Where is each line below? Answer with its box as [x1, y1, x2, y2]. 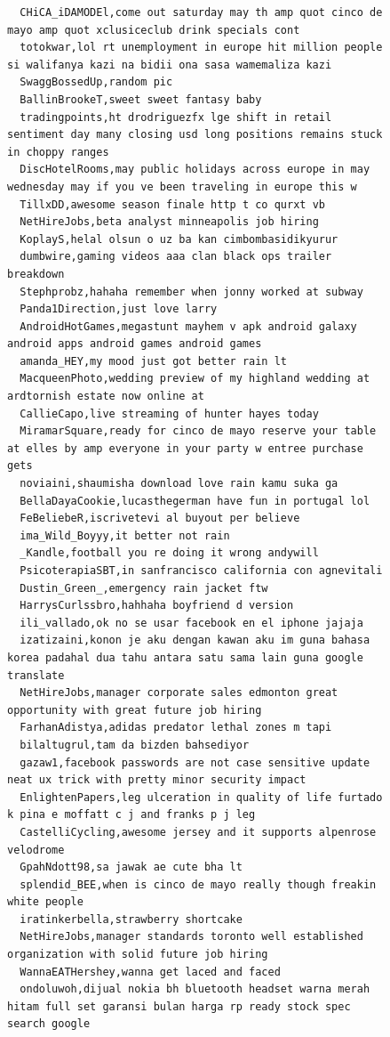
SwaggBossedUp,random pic [20, 76, 173, 89]
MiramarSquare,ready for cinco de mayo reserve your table [20, 425, 377, 438]
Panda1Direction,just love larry [20, 303, 218, 316]
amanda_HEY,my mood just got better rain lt [20, 354, 287, 368]
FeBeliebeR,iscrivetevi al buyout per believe [20, 512, 300, 525]
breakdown [7, 267, 65, 280]
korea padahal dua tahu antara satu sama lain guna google [7, 651, 363, 664]
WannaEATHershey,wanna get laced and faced [20, 965, 281, 978]
